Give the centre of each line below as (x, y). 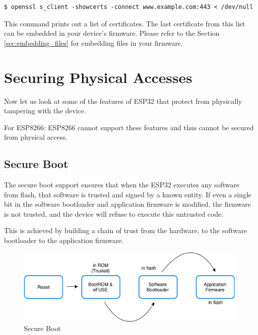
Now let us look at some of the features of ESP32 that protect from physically (123, 101)
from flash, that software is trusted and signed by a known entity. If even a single (128, 194)
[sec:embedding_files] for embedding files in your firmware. (93, 42)
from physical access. (36, 137)
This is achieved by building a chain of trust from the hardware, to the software (126, 230)
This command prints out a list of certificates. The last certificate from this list (125, 23)
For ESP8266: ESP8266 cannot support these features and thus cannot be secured (129, 127)
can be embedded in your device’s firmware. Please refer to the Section (112, 33)
